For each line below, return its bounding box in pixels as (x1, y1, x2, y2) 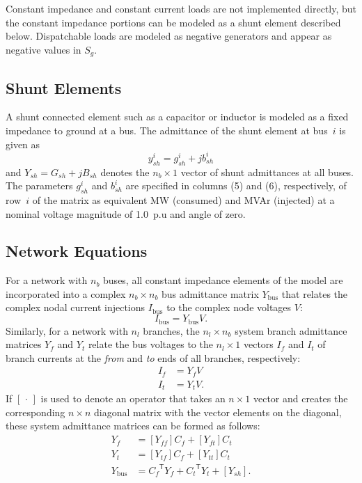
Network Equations (6, 240, 148, 262)
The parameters (6, 178, 73, 193)
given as (6, 136, 40, 151)
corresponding (6, 404, 65, 419)
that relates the (281, 286, 348, 301)
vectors (243, 337, 274, 351)
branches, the (143, 323, 200, 338)
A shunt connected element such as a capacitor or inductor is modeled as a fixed (6, 109, 349, 124)
